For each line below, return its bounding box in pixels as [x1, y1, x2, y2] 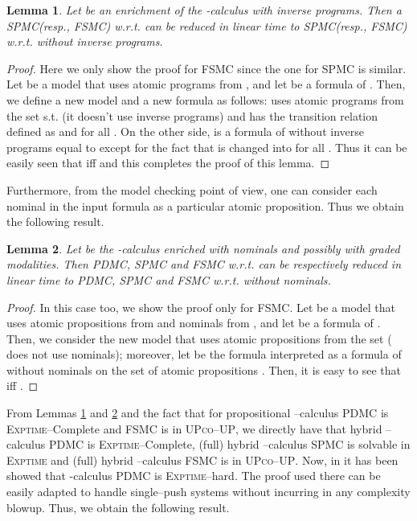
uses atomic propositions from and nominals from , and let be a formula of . [6, 314, 381, 331]
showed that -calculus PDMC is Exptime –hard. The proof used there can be [6, 467, 381, 484]
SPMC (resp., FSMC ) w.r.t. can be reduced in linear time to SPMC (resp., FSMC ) [6, 17, 407, 34]
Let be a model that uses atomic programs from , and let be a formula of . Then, [6, 76, 406, 92]
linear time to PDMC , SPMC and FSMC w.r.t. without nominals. [6, 271, 331, 288]
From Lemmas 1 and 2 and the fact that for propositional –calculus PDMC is [6, 404, 389, 421]
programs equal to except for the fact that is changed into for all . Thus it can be [6, 138, 407, 155]
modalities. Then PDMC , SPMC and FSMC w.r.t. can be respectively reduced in [6, 256, 402, 273]
